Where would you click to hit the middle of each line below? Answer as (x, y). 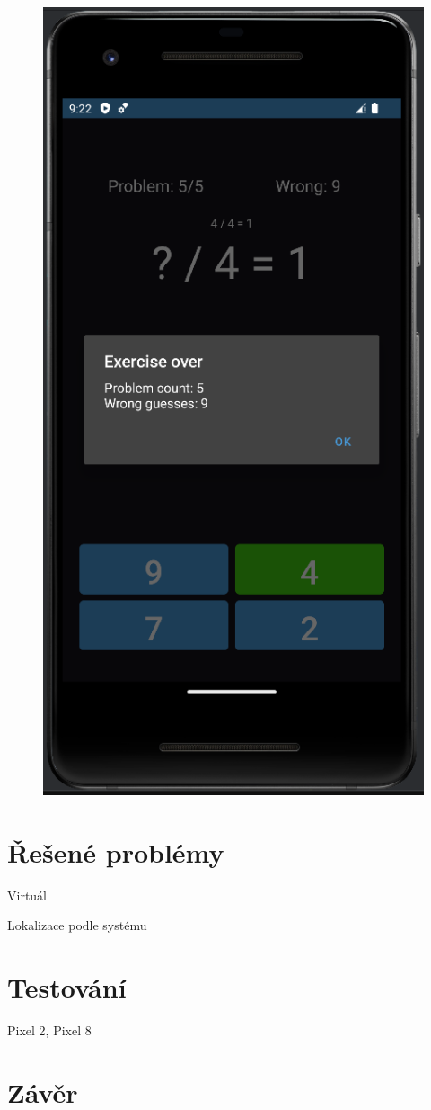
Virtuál (27, 895)
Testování (67, 987)
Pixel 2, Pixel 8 (49, 1030)
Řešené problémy (116, 851)
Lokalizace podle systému (77, 925)
